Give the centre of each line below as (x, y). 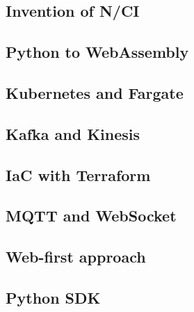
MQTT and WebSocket (91, 216)
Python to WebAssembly (97, 52)
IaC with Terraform (78, 174)
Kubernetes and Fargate (95, 92)
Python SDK (53, 297)
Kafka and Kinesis (73, 133)
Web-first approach (76, 257)
